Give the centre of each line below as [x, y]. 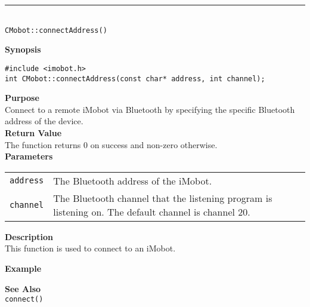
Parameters [29, 156]
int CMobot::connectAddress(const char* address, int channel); [135, 79]
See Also [23, 288]
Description [29, 236]
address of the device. [44, 121]
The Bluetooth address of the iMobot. [133, 180]
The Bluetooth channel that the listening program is [163, 198]
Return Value [33, 132]
